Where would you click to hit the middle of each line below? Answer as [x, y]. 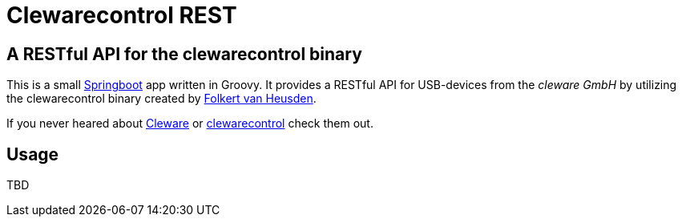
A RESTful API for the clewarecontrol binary [184, 54]
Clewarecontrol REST [122, 15]
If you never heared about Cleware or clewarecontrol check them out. [190, 124]
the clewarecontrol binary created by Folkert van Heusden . [161, 99]
